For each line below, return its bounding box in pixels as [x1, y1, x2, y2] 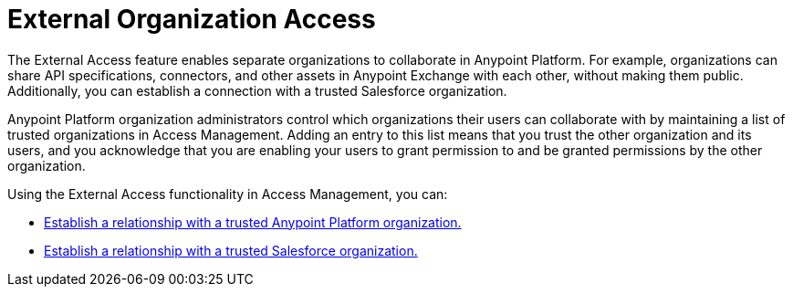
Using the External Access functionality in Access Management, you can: [7, 185, 448, 202]
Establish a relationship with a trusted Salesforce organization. [44, 242, 418, 258]
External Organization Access [7, 4, 376, 35]
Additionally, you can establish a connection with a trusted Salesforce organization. [7, 82, 507, 99]
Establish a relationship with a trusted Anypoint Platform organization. [44, 214, 462, 230]
